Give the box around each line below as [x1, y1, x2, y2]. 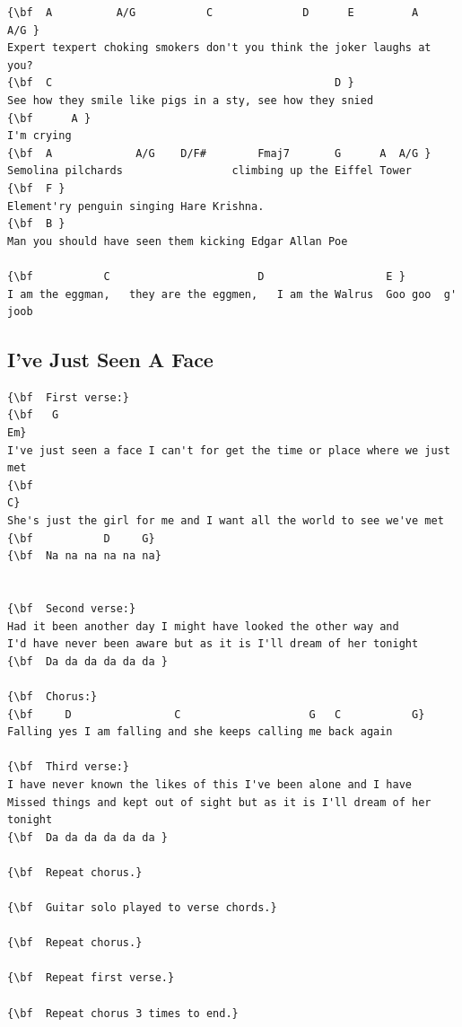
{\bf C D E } [7, 269, 405, 283]
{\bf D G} [7, 531, 155, 545]
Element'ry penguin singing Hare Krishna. [7, 199, 265, 213]
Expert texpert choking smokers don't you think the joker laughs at [7, 41, 431, 55]
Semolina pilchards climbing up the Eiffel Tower [7, 164, 413, 178]
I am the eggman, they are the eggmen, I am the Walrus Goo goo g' [7, 287, 458, 301]
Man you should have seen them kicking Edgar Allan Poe [7, 234, 348, 248]
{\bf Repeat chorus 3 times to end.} [7, 1006, 239, 1020]
